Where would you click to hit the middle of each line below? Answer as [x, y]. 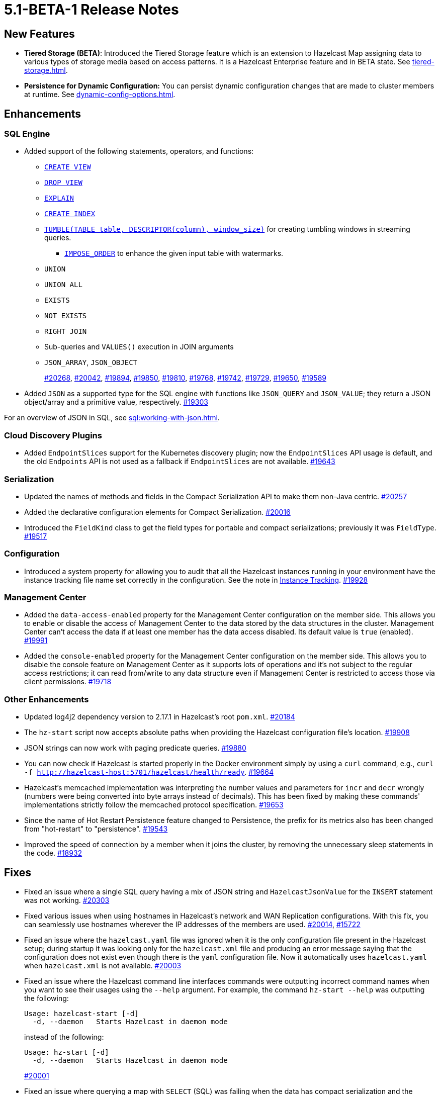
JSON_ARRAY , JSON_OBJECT [91, 362]
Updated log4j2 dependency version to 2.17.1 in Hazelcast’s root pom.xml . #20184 [160, 717]
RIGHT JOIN [66, 332]
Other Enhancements [47, 699]
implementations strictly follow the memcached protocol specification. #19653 [154, 805]
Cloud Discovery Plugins [53, 435]
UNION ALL [63, 285]
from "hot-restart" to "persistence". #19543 [96, 829]
